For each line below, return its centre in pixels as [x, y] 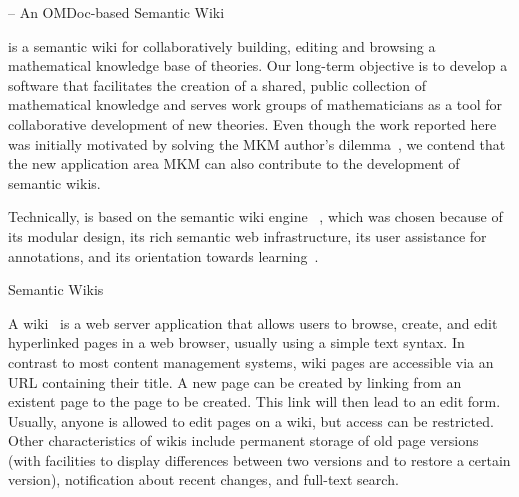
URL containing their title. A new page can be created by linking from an [235, 381]
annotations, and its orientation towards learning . [163, 255]
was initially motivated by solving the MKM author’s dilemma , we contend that [257, 143]
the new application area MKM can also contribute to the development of [234, 163]
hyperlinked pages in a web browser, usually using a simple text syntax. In [236, 342]
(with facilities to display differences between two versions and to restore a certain [259, 459]
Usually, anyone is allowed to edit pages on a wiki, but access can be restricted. [251, 420]
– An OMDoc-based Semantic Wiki [116, 12]
